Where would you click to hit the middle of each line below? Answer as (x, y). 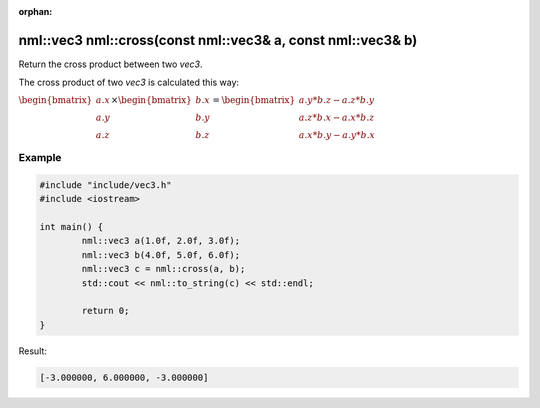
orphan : (35, 11)
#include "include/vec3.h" (105, 184)
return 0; (105, 311)
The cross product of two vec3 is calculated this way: (129, 82)
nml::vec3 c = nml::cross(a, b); (163, 269)
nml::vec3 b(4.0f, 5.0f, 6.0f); (160, 254)
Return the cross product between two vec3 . (110, 64)
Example (40, 158)
